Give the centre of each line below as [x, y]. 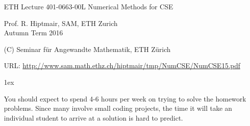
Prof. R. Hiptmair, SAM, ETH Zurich [61, 23]
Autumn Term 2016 [34, 33]
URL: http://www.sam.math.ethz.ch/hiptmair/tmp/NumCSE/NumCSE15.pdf [122, 65]
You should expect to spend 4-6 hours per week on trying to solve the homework [125, 98]
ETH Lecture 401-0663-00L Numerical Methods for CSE [89, 6]
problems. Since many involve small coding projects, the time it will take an [118, 108]
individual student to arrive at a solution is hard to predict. [94, 117]
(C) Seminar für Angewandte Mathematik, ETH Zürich [87, 49]
